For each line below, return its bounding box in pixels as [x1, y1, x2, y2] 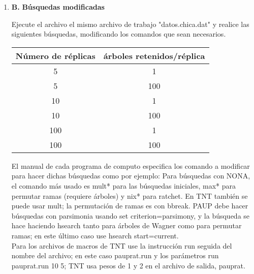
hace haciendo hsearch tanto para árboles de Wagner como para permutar [11, 220, 242, 231]
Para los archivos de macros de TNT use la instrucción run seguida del [11, 240, 232, 251]
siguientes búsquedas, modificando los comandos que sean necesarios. [11, 28, 226, 39]
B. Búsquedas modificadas [11, 2, 105, 12]
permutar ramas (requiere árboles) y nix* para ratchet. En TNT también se [11, 190, 248, 201]
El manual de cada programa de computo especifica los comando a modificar [11, 160, 250, 171]
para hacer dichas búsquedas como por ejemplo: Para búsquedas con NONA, [11, 170, 250, 181]
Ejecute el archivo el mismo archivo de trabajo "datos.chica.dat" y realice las [11, 18, 249, 29]
